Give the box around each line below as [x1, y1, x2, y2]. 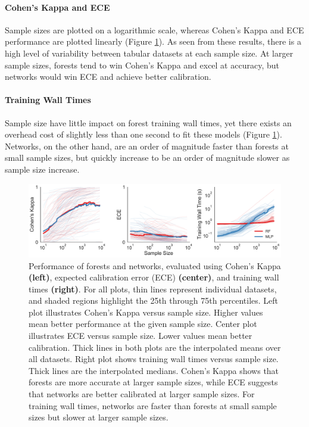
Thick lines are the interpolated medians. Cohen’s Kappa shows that [29, 364, 279, 376]
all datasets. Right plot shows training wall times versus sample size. [29, 353, 279, 365]
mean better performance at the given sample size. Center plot [29, 317, 257, 330]
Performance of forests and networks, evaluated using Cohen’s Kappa [29, 259, 281, 272]
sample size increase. [5, 163, 80, 175]
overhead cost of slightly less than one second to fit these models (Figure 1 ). [5, 128, 282, 141]
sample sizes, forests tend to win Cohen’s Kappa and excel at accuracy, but [5, 58, 279, 71]
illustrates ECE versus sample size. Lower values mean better [29, 329, 252, 342]
